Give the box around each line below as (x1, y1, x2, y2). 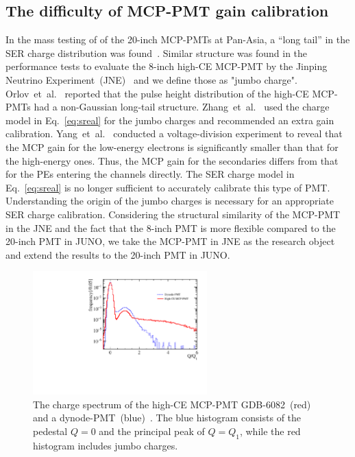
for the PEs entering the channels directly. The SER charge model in (5, 167, 295, 181)
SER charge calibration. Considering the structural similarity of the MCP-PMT (5, 207, 341, 221)
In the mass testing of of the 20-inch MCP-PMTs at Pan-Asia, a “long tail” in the (5, 32, 350, 47)
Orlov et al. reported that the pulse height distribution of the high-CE (5, 86, 309, 100)
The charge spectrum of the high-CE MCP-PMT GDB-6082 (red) (33, 397, 311, 411)
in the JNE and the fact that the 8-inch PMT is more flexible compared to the (5, 220, 336, 235)
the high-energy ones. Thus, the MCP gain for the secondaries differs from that (5, 153, 339, 167)
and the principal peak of (99, 423, 205, 438)
